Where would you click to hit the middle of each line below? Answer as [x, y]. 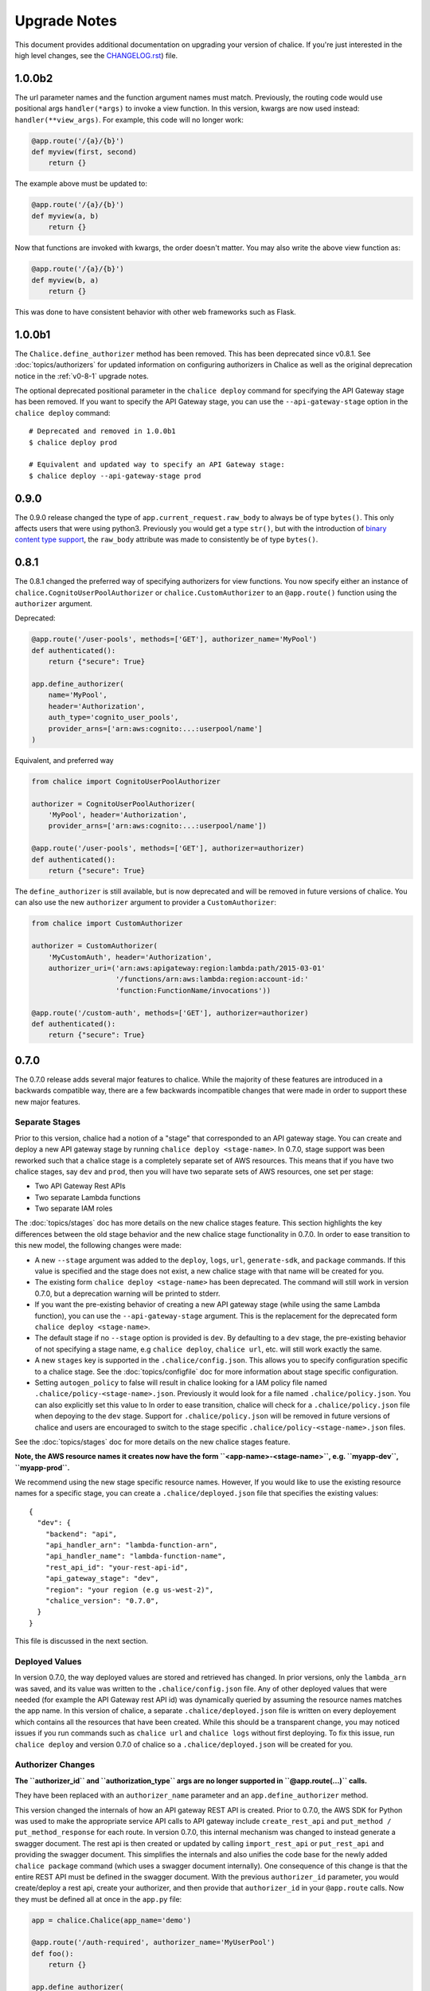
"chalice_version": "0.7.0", [102, 1600]
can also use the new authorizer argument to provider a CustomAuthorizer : [146, 902]
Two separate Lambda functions [88, 1197]
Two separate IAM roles [74, 1209]
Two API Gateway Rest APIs [80, 1186]
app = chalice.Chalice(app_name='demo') [111, 1920]
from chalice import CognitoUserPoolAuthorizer [126, 781]
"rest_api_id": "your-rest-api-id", [117, 1567]
